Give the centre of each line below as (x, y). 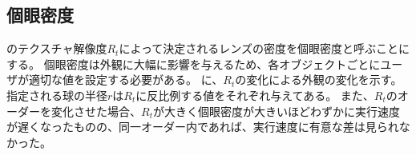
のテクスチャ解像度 (57, 48)
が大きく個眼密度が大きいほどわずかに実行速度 (276, 111)
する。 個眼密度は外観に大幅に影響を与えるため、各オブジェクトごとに (194, 64)
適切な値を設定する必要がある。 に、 (126, 79)
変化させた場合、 (96, 111)
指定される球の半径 (57, 95)
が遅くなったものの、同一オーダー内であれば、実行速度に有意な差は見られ (203, 127)
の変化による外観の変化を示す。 (319, 79)
